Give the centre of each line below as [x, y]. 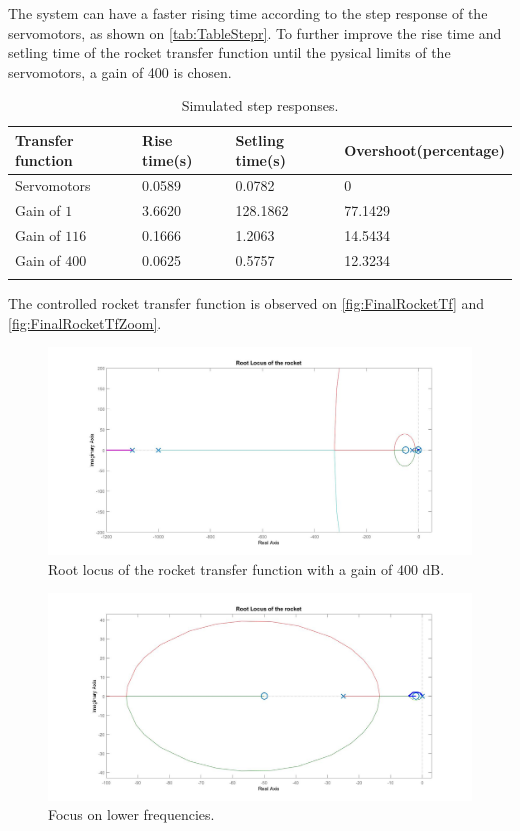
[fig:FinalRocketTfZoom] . [85, 322]
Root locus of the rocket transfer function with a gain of [220, 568]
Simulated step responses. [260, 105]
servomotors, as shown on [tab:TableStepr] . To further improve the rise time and [255, 32]
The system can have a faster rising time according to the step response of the [248, 13]
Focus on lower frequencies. [131, 814]
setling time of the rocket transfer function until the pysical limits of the [229, 52]
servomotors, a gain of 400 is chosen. [120, 71]
